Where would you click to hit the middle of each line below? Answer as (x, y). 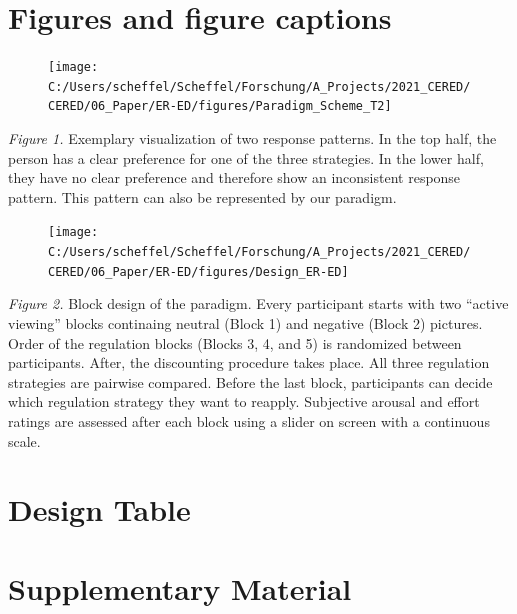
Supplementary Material (180, 587)
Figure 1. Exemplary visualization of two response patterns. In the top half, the (252, 138)
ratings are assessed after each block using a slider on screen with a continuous (249, 421)
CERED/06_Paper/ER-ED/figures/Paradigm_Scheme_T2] (220, 106)
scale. (24, 440)
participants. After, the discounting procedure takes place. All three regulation (249, 362)
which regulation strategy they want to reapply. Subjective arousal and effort (244, 401)
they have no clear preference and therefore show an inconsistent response (234, 177)
